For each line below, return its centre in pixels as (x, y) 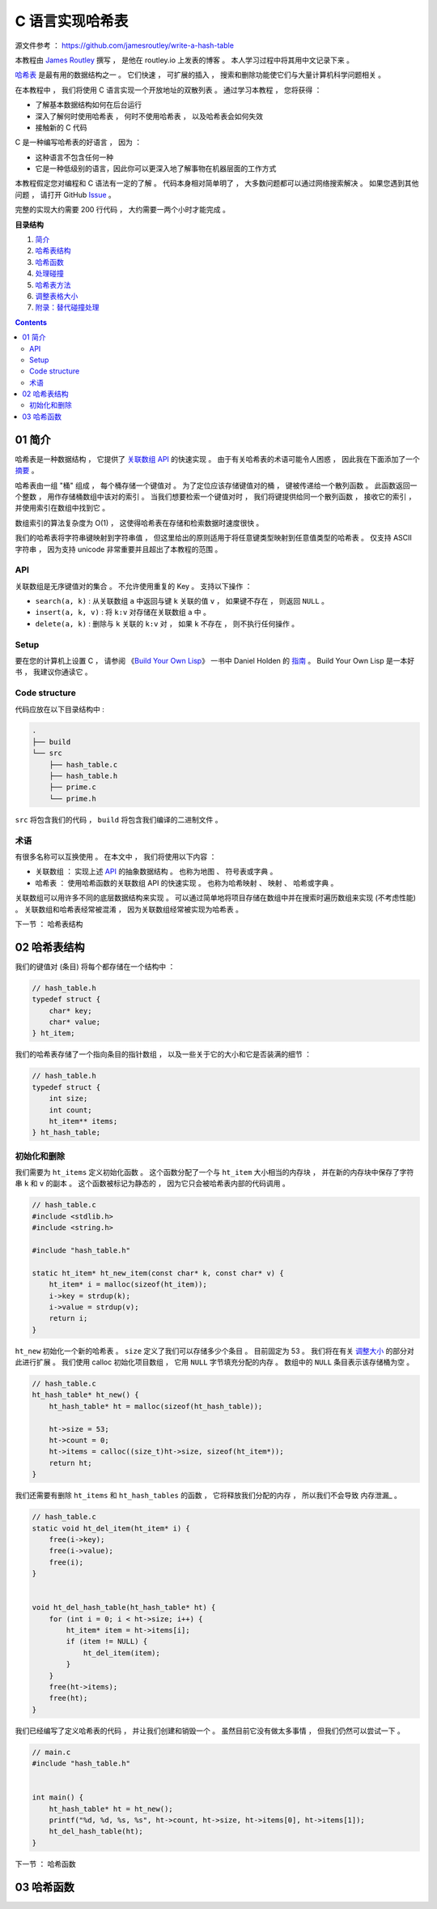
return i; (68, 1318)
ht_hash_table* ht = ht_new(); (111, 1809)
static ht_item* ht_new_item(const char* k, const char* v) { (158, 1273)
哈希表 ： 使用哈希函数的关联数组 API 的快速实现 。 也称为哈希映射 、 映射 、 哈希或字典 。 (187, 882)
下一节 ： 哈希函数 (45, 1864)
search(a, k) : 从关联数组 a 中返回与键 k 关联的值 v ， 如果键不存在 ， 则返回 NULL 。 (182, 601)
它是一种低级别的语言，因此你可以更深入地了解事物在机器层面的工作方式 (156, 169)
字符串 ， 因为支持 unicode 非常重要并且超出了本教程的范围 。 (119, 549)
